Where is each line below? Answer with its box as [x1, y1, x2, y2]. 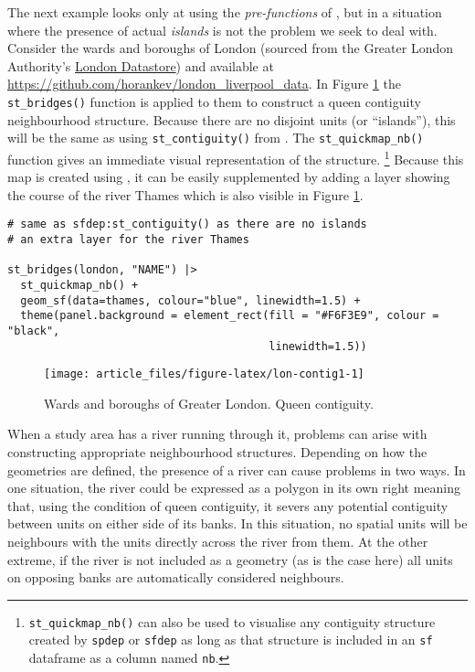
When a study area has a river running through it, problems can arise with [7, 424, 427, 443]
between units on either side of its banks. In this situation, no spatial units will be [7, 514, 468, 533]
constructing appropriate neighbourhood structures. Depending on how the [7, 443, 427, 462]
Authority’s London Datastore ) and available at [7, 56, 274, 75]
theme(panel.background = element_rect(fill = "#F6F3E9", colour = [20, 309, 439, 323]
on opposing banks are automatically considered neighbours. [7, 568, 344, 587]
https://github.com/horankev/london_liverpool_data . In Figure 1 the [7, 74, 401, 93]
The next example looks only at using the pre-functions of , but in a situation [7, 3, 442, 21]
